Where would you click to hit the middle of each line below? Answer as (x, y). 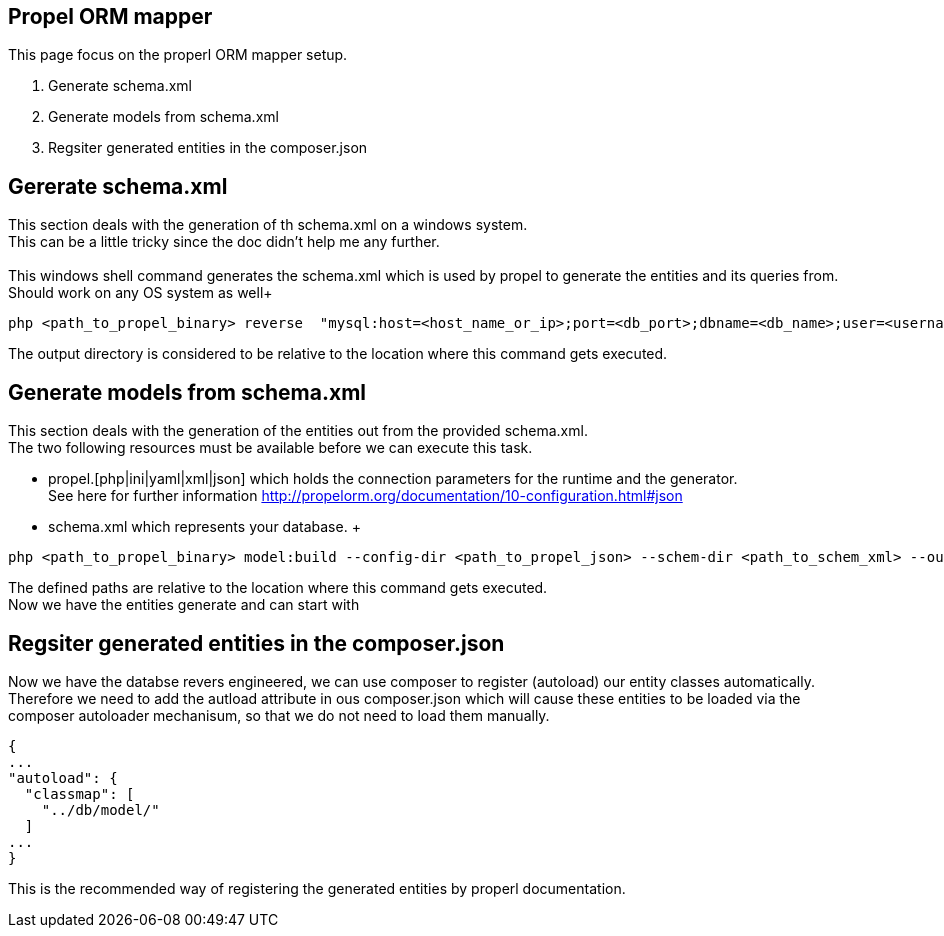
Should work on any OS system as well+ (140, 293)
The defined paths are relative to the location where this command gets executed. (278, 588)
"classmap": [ (79, 793)
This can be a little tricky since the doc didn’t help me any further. (224, 242)
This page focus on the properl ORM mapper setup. (178, 55)
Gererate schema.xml (118, 186)
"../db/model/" (100, 809)
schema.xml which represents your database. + (204, 527)
